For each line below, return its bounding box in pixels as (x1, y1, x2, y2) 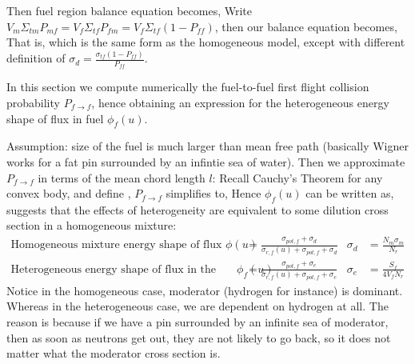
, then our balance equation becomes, (214, 18, 397, 34)
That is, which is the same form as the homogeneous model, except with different (6, 34, 405, 50)
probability (6, 94, 60, 110)
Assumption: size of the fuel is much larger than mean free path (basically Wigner (6, 138, 409, 154)
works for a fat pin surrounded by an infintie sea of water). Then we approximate (6, 153, 405, 170)
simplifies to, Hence (166, 185, 261, 202)
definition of (6, 50, 66, 66)
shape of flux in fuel (6, 110, 104, 126)
